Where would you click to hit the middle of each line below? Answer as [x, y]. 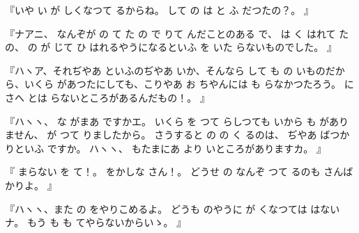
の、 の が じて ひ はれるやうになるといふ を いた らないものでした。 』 [171, 47]
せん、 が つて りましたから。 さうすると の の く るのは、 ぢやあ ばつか [182, 135]
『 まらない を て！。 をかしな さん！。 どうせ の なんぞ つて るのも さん [174, 171]
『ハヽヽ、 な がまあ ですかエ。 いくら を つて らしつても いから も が [167, 121]
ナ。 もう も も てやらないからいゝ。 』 [96, 222]
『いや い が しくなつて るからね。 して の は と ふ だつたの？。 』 [159, 10]
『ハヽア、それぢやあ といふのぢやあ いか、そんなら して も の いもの [165, 70]
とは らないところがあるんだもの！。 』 [119, 97]
